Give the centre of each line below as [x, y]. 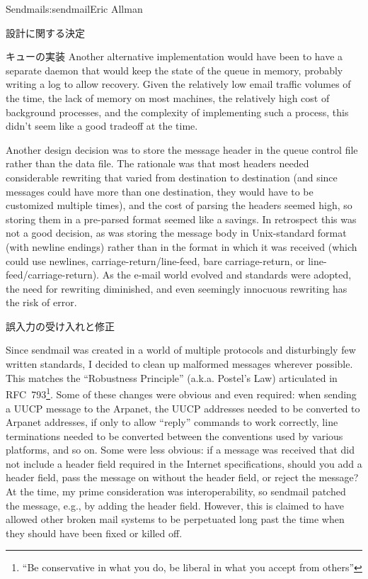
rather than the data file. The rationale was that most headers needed [157, 163]
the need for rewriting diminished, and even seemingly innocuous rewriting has [177, 288]
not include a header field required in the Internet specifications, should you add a [184, 463]
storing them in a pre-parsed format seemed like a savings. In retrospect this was [181, 219]
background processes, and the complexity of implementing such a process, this [177, 112]
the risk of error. [41, 302]
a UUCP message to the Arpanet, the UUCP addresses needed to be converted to [183, 408]
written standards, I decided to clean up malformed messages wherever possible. [179, 364]
